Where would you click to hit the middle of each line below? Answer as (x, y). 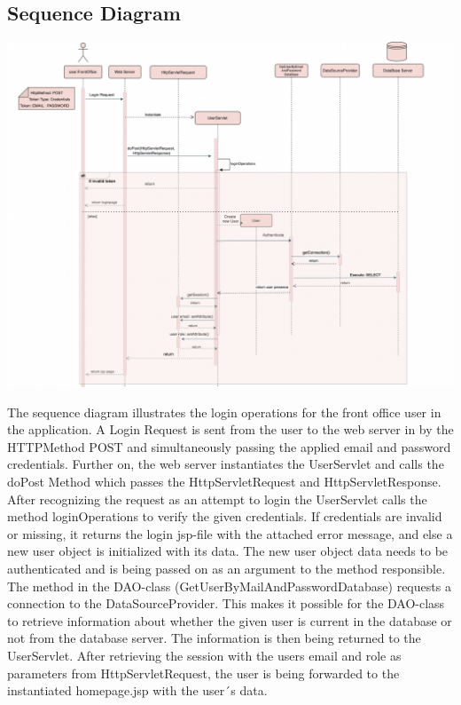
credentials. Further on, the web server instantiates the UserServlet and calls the (226, 464)
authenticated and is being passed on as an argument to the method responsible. (227, 568)
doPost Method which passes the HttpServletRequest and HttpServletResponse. (224, 481)
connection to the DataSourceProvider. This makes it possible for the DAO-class (226, 603)
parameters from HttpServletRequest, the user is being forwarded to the (203, 673)
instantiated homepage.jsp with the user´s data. (137, 690)
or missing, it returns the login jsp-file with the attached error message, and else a (230, 533)
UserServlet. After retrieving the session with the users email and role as (204, 655)
